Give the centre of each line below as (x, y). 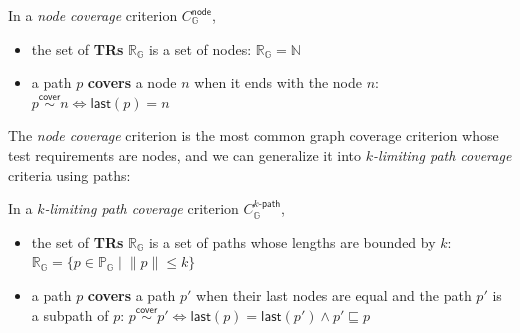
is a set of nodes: (200, 48)
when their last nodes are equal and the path (334, 294)
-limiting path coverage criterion (141, 208)
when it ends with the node (278, 82)
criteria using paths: (69, 174)
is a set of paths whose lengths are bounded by (292, 241)
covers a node (132, 82)
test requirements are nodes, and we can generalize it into (185, 154)
